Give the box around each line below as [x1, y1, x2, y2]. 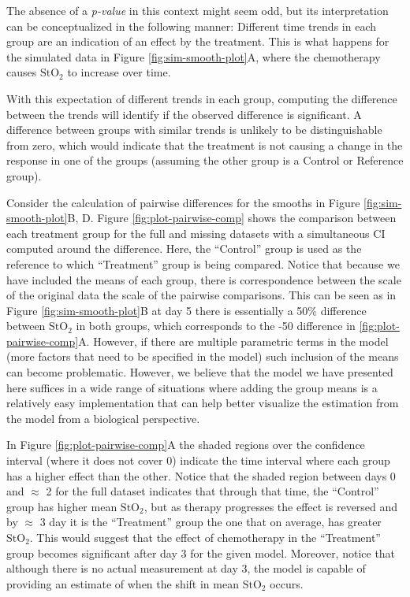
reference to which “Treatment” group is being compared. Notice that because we [6, 255, 400, 272]
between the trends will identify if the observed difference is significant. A [6, 106, 362, 122]
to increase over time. [67, 64, 171, 80]
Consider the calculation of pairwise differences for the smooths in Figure [6, 194, 360, 210]
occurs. [270, 575, 304, 591]
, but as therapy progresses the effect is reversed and [143, 498, 398, 514]
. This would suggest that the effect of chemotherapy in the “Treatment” [29, 529, 381, 545]
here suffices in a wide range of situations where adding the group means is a [6, 379, 378, 395]
